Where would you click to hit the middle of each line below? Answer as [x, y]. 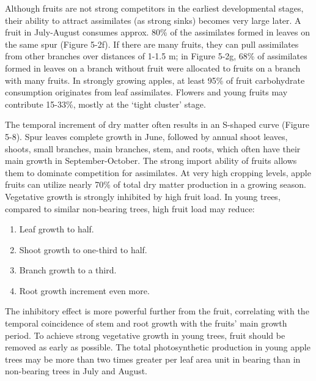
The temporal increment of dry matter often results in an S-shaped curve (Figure [157, 124]
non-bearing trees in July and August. [76, 371]
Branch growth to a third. [68, 270]
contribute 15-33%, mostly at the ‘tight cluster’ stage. [105, 104]
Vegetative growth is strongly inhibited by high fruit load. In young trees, [143, 196]
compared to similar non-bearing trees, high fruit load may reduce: [130, 208]
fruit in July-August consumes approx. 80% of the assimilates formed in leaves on [157, 32]
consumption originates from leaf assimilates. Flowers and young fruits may [146, 92]
